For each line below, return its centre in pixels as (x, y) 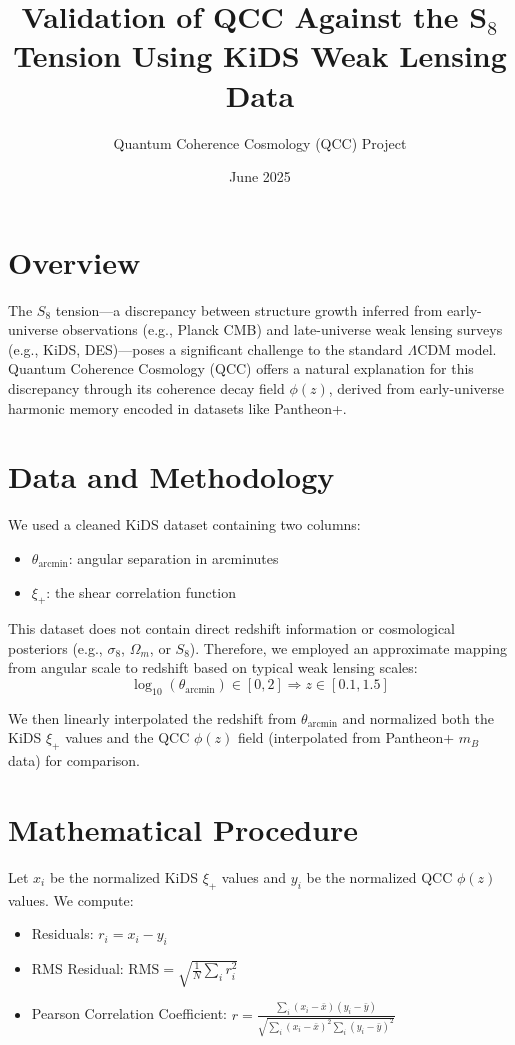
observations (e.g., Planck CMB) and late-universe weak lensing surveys (282, 329)
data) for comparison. (74, 760)
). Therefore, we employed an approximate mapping (348, 647)
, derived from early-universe (416, 388)
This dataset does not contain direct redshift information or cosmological (231, 628)
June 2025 (260, 176)
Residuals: (62, 933)
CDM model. (457, 348)
